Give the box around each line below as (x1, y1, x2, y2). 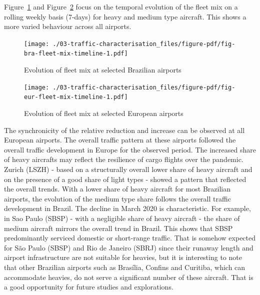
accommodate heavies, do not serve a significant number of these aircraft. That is (4, 271, 253, 282)
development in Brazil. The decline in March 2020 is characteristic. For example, (4, 203, 251, 213)
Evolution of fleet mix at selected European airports (24, 108, 183, 118)
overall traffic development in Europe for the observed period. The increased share (4, 144, 256, 154)
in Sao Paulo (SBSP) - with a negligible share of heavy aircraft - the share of (4, 212, 240, 223)
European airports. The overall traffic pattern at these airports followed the (4, 134, 236, 145)
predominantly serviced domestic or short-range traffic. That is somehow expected (4, 232, 256, 243)
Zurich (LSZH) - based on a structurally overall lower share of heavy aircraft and (4, 163, 252, 174)
